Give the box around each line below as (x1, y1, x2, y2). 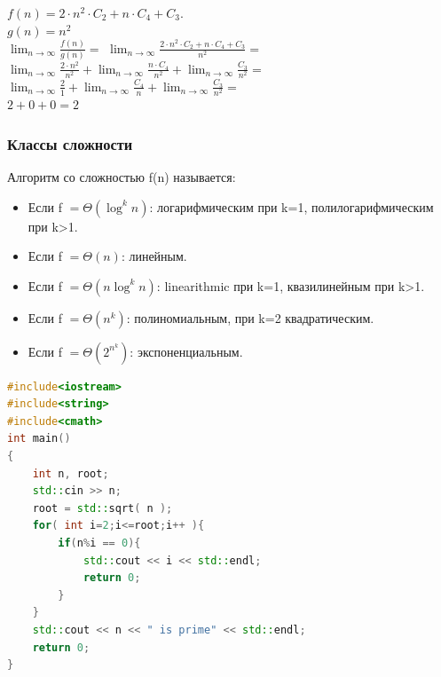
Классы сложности (7, 132, 133, 154)
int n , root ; (32, 467, 109, 480)
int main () (7, 432, 71, 445)
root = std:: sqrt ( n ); (32, 501, 173, 515)
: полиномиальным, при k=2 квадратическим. (126, 308, 374, 327)
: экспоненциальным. (130, 342, 243, 360)
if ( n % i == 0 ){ (58, 537, 141, 550)
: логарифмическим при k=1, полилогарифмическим (149, 197, 434, 216)
